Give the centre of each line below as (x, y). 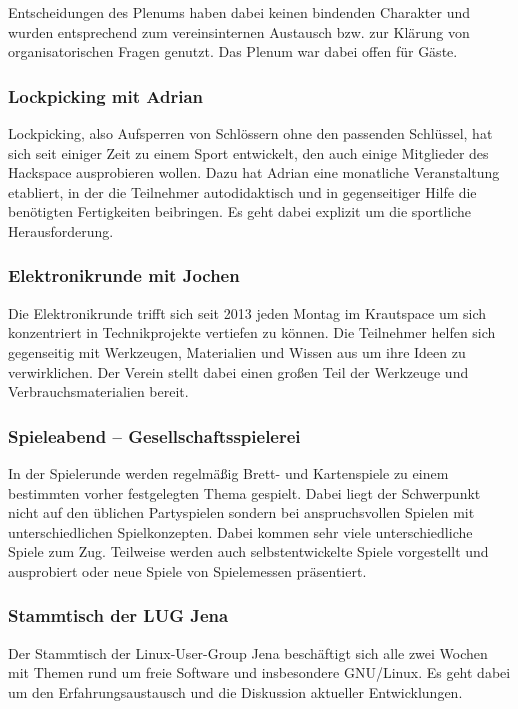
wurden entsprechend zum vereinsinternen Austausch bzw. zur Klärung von (239, 31)
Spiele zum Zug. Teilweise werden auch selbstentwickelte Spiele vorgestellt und (248, 551)
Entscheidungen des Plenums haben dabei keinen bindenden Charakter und (239, 12)
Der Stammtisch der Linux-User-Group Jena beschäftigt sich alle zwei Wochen (248, 652)
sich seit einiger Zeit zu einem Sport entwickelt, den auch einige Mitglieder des (248, 152)
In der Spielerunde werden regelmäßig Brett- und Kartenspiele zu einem (228, 472)
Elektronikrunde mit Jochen (124, 275)
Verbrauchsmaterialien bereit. (98, 391)
